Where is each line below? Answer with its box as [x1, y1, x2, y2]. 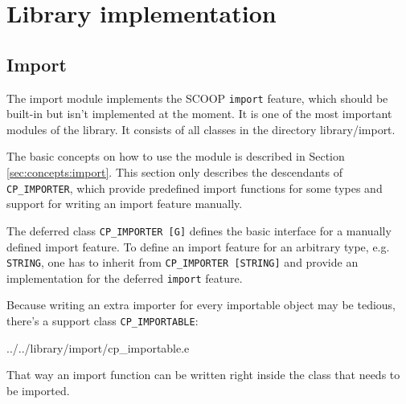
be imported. [6, 382, 70, 398]
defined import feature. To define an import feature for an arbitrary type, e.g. [6, 238, 390, 255]
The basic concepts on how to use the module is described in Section [6, 148, 345, 165]
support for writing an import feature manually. [6, 195, 243, 212]
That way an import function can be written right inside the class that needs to [6, 366, 400, 383]
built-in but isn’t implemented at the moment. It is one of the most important [6, 105, 392, 122]
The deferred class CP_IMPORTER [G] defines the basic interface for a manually [6, 222, 392, 239]
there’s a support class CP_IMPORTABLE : [6, 312, 199, 329]
